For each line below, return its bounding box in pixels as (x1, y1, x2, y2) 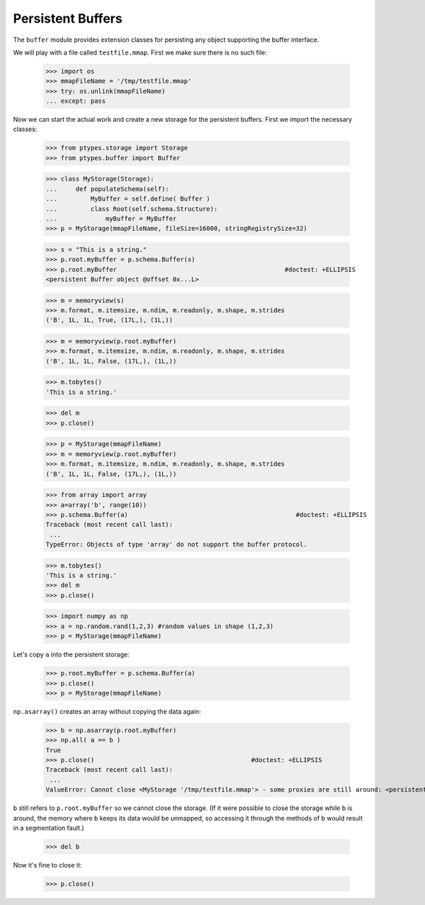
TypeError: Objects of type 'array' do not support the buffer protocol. (45, 540, 307, 549)
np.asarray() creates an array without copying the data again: (13, 707, 201, 715)
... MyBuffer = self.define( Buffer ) (45, 195, 210, 203)
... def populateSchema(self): (45, 185, 169, 193)
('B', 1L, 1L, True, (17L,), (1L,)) (45, 316, 174, 324)
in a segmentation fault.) (13, 824, 84, 832)
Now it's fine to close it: (13, 860, 82, 869)
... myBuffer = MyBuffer (45, 215, 177, 222)
